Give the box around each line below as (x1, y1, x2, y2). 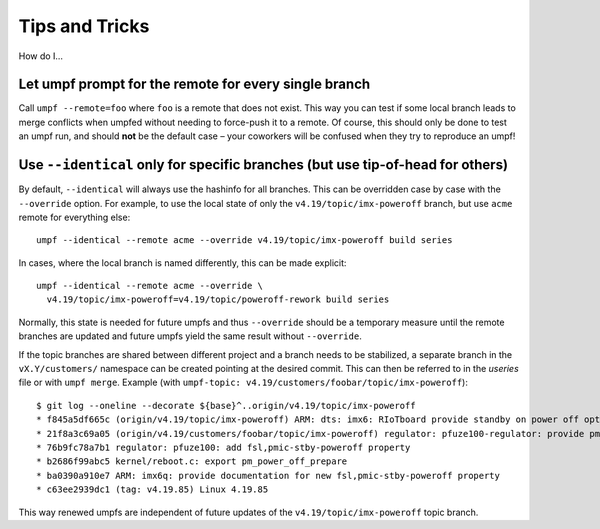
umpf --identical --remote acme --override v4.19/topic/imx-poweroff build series (36, 235, 453, 246)
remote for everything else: (18, 211, 131, 223)
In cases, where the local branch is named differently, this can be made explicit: (18, 256, 347, 269)
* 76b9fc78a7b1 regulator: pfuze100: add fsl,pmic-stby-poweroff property (36, 442, 411, 453)
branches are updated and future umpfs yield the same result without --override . (18, 330, 362, 342)
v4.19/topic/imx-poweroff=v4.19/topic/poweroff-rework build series (46, 294, 390, 305)
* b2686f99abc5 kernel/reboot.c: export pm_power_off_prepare (36, 456, 348, 467)
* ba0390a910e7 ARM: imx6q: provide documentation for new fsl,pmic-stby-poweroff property (36, 470, 500, 481)
